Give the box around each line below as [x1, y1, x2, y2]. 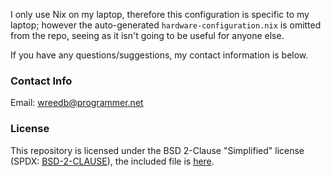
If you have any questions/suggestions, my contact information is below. [10, 49, 309, 61]
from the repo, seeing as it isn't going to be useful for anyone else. [10, 30, 285, 41]
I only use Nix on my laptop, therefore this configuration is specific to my [10, 9, 310, 20]
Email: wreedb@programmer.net [10, 97, 144, 109]
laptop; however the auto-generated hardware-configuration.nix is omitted [10, 19, 322, 31]
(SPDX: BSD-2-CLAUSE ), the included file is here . [10, 155, 215, 167]
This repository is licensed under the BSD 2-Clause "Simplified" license [10, 144, 305, 156]
